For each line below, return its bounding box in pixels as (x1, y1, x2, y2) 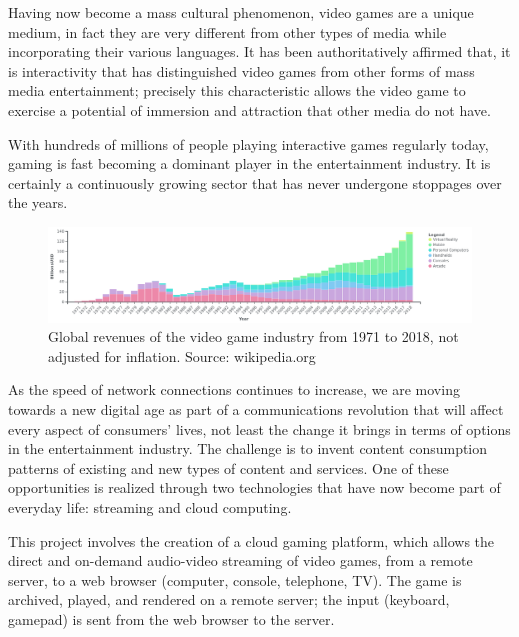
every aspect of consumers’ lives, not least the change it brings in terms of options (8, 418, 511, 439)
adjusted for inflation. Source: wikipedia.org (48, 345, 316, 366)
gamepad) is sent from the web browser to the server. (8, 608, 335, 629)
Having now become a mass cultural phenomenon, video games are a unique (8, 2, 474, 22)
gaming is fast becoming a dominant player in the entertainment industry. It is (8, 153, 491, 174)
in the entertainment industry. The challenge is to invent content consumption (8, 438, 488, 459)
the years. (8, 192, 68, 213)
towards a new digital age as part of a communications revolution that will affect (8, 398, 504, 419)
